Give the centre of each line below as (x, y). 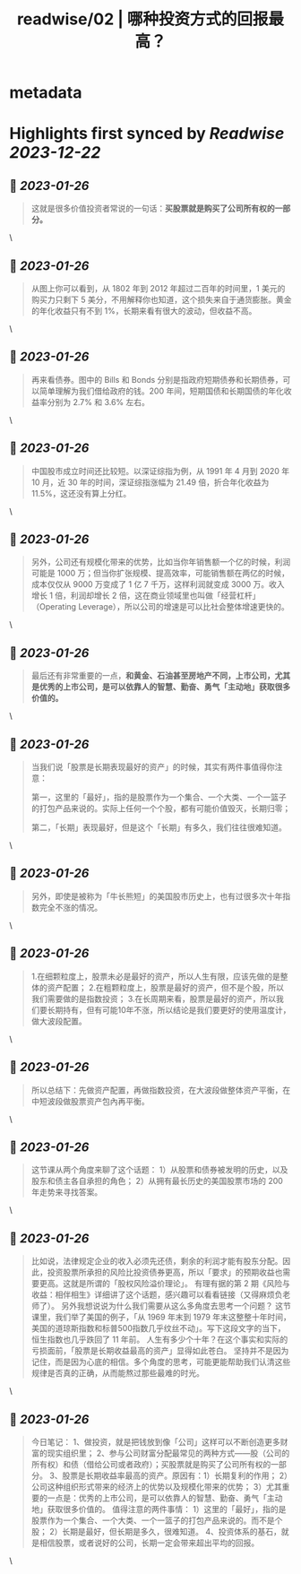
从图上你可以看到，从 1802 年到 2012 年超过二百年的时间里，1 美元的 (158, 288)
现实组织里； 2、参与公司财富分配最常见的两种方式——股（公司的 (168, 1453)
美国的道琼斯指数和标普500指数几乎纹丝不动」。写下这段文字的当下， (158, 1328)
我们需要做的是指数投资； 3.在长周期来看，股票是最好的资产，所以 (154, 999)
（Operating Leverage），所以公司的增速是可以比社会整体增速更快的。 (160, 607)
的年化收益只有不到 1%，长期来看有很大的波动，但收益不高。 (144, 311)
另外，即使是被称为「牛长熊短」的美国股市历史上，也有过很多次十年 (157, 896)
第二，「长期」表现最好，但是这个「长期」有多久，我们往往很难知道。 (159, 827)
